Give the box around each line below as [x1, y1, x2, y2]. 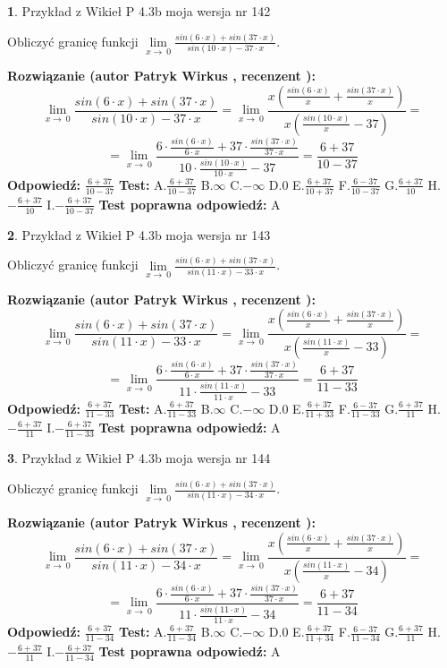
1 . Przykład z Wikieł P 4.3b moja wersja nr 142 [7, 2, 271, 20]
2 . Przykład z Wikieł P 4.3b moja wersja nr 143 [7, 225, 271, 244]
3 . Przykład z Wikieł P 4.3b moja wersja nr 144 [7, 449, 271, 467]
